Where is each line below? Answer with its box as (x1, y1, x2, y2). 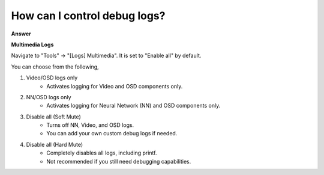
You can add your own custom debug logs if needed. (46, 130, 178, 137)
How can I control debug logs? (11, 9, 166, 22)
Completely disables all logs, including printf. (46, 149, 157, 156)
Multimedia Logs (11, 41, 54, 48)
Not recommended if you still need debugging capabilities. (46, 158, 191, 165)
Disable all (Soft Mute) (26, 113, 81, 120)
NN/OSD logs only (26, 93, 71, 100)
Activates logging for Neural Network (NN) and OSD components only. (46, 102, 221, 109)
